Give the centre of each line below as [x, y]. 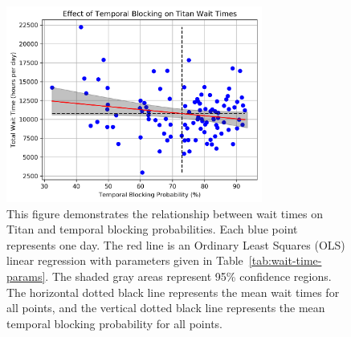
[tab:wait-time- [285, 260]
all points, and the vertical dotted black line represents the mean [166, 308]
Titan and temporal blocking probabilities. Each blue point [152, 229]
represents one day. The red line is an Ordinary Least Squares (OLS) [176, 244]
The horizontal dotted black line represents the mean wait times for [173, 292]
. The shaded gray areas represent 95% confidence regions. [188, 276]
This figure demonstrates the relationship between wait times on [165, 213]
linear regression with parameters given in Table [125, 260]
